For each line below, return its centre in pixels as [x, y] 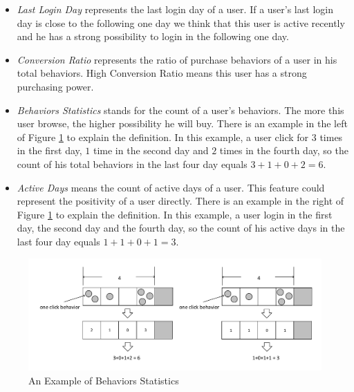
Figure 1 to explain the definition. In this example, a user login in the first [175, 214]
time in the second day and [151, 150]
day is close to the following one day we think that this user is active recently [181, 22]
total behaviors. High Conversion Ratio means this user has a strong [162, 73]
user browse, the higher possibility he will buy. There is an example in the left [182, 123]
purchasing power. [55, 86]
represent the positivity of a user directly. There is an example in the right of [180, 201]
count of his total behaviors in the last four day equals [132, 164]
